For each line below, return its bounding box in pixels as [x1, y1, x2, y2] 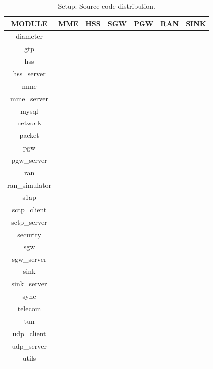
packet [19, 130, 39, 140]
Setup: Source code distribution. [58, 1, 155, 11]
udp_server [12, 340, 47, 351]
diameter [16, 31, 43, 41]
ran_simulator [7, 179, 52, 190]
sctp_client [12, 204, 47, 215]
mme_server [10, 93, 49, 103]
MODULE [11, 18, 48, 28]
